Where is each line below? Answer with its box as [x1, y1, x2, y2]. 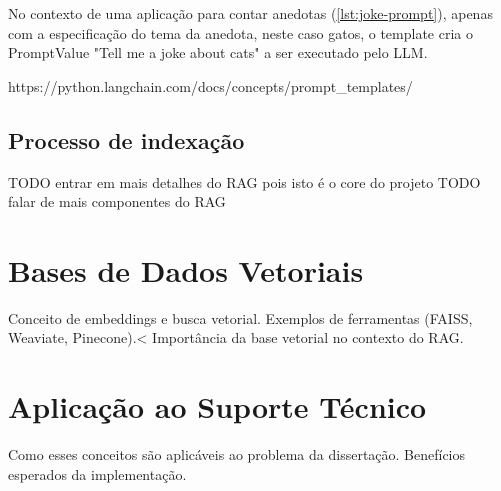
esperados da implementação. [8, 463, 187, 484]
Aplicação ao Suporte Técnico [8, 386, 427, 427]
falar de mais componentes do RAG [8, 191, 226, 212]
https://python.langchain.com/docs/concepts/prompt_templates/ [8, 75, 413, 96]
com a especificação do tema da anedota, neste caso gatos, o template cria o [8, 22, 473, 43]
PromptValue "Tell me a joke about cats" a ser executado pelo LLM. [8, 42, 428, 63]
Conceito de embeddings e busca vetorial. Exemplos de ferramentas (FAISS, [8, 307, 473, 328]
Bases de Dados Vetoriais [8, 249, 364, 290]
